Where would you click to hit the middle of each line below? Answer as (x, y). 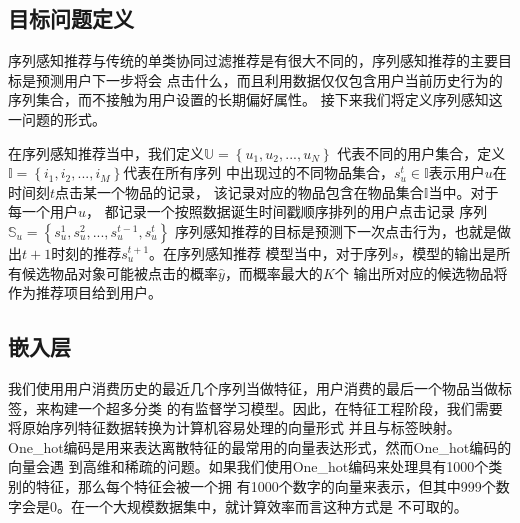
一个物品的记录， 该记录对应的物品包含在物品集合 (260, 191)
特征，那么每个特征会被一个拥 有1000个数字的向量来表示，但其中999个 (265, 485)
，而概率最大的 (273, 272)
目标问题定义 (71, 18)
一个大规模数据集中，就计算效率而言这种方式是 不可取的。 (276, 505)
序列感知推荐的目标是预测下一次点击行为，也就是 (335, 230)
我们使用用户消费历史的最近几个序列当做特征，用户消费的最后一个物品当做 (253, 387)
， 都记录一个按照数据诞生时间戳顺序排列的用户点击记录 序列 (287, 211)
